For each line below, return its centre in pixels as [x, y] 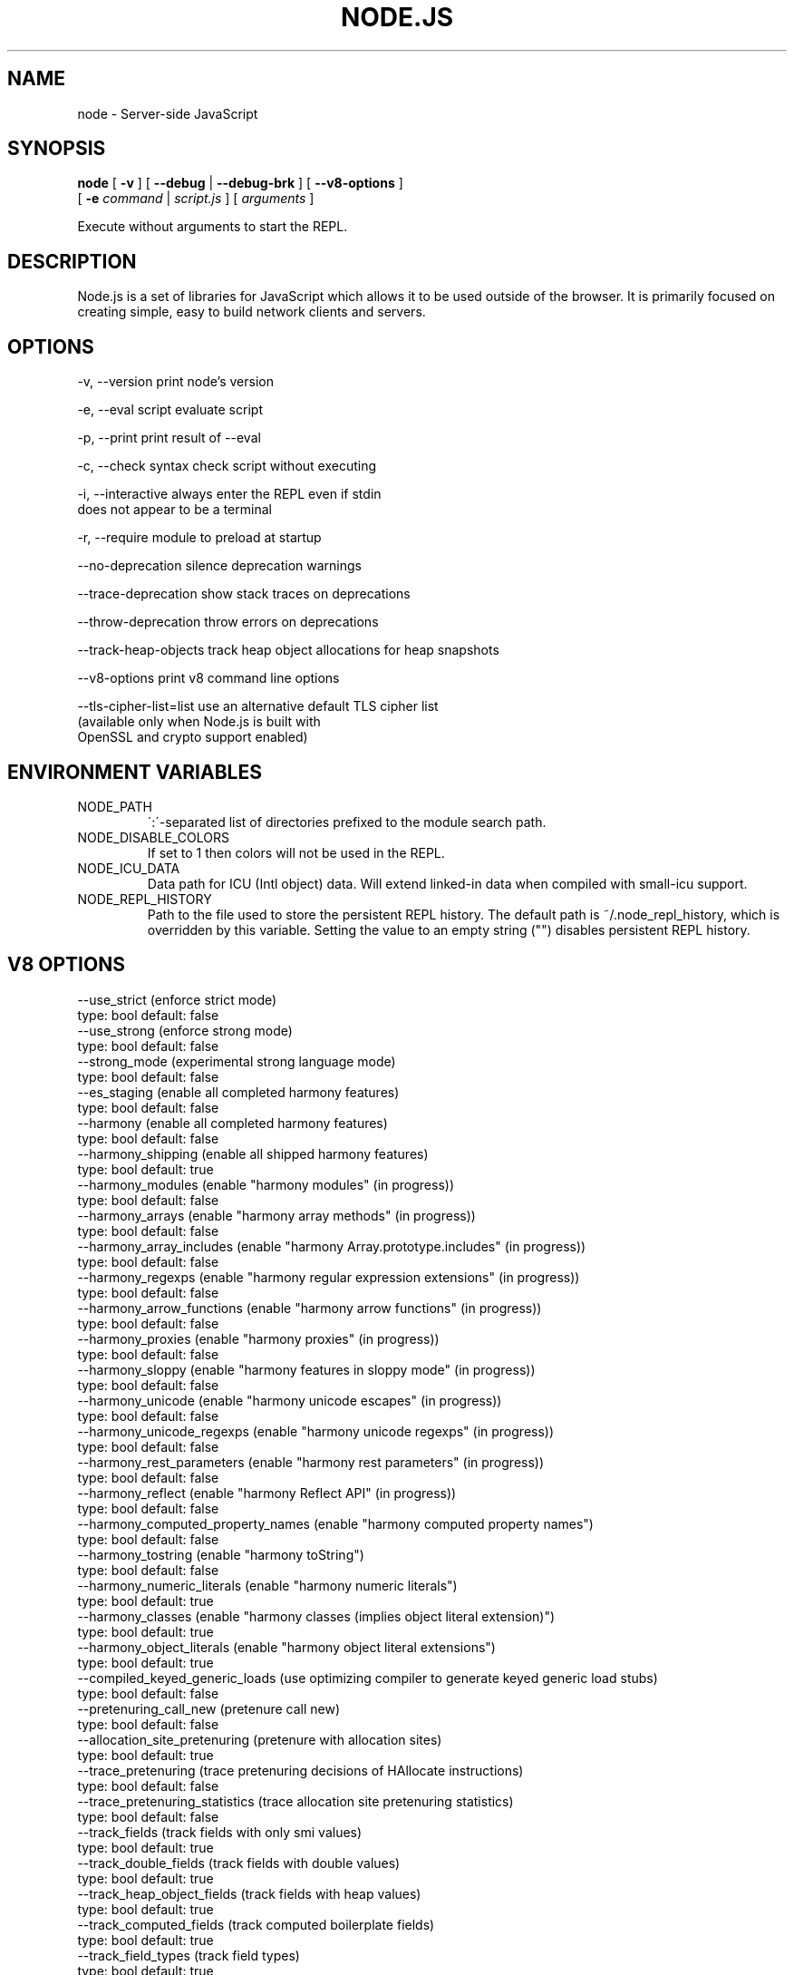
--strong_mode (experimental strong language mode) [237, 1061]
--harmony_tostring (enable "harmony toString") [221, 1554]
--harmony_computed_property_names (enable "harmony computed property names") [335, 1523]
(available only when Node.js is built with [199, 722]
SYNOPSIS [57, 149]
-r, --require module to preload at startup [199, 538]
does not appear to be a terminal [174, 510]
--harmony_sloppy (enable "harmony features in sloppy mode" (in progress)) [306, 1369]
